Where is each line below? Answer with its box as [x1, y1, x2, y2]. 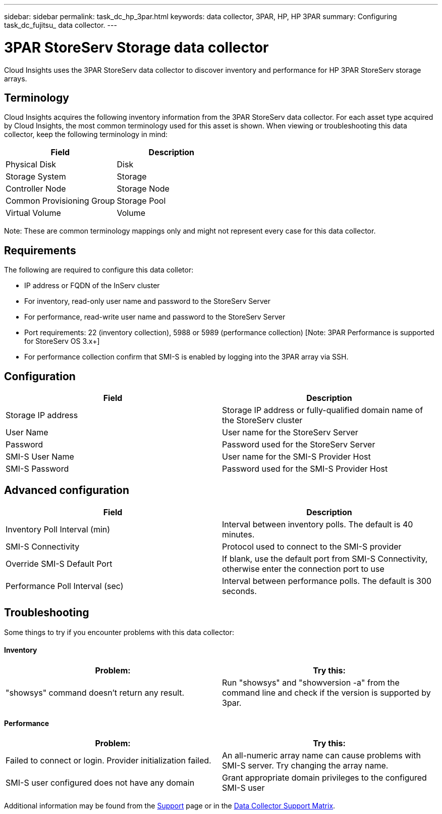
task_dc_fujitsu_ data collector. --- [4, 21, 117, 29]
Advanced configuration [4, 484, 130, 497]
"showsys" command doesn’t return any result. [6, 687, 185, 698]
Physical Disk [6, 159, 57, 170]
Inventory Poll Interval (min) [6, 524, 111, 534]
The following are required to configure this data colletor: [4, 265, 194, 275]
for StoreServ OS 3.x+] [24, 337, 100, 346]
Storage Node [117, 184, 170, 194]
